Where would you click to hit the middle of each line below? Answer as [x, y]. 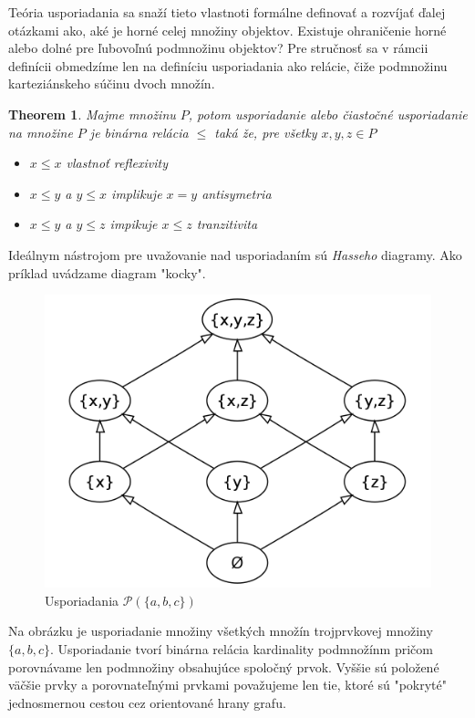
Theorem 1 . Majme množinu [92, 114]
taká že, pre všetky [266, 132]
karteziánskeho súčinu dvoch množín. [112, 83]
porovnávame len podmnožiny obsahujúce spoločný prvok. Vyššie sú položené [224, 666]
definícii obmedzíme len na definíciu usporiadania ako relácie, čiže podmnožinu [228, 65]
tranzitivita [227, 224]
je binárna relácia [139, 132]
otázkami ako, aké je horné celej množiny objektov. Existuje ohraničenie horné [227, 30]
